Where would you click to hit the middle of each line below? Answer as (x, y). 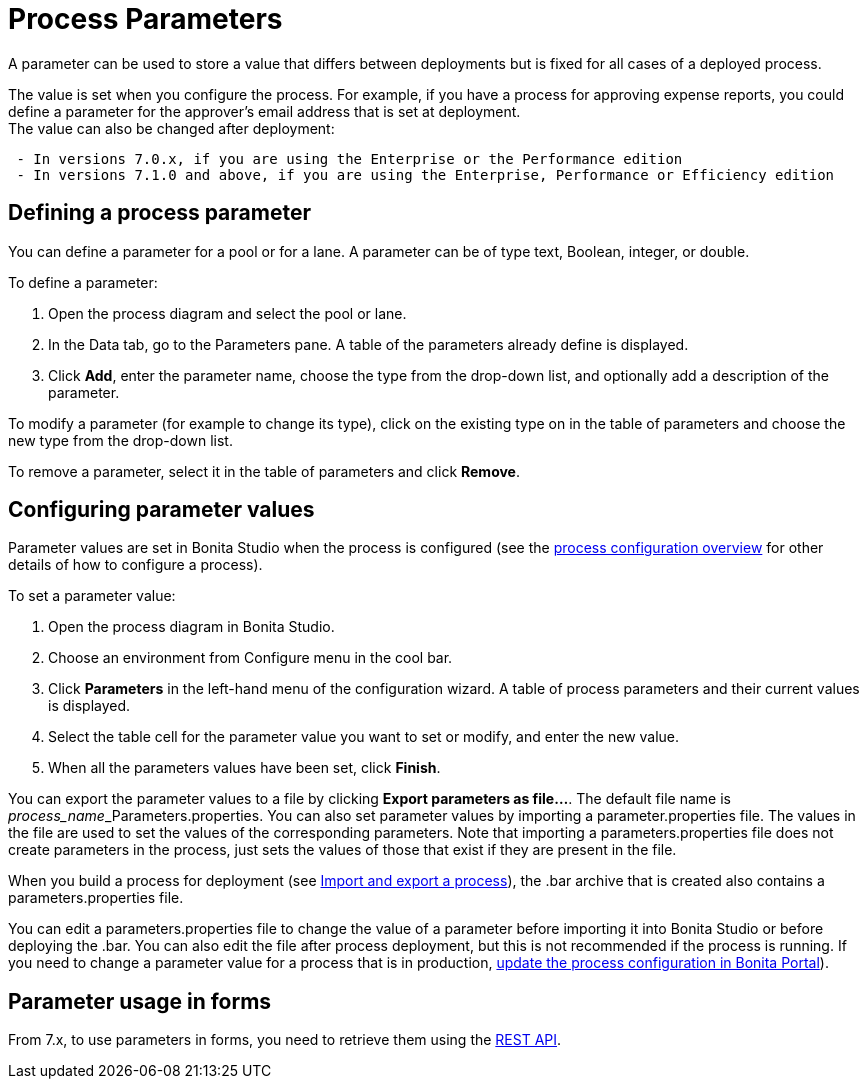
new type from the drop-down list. (120, 440)
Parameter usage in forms (140, 1001)
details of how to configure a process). (135, 565)
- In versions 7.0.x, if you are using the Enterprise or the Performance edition (349, 158)
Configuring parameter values (161, 510)
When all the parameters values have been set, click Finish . (244, 768)
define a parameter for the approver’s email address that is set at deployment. (264, 111)
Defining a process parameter (159, 213)
